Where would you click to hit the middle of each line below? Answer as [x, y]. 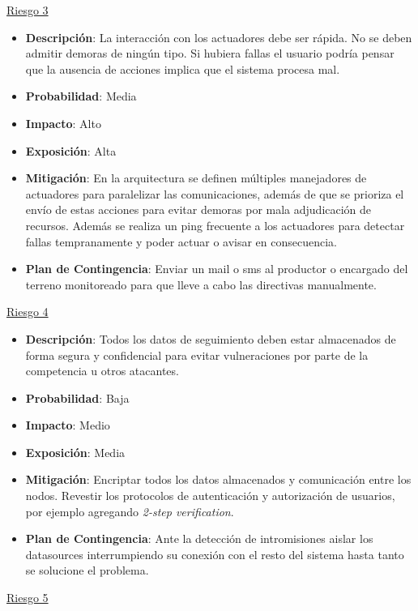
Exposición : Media [75, 452]
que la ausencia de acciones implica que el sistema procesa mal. [183, 68]
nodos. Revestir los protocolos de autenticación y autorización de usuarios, [210, 496]
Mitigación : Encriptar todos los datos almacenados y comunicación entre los [218, 479]
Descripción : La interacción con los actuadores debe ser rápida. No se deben [219, 37]
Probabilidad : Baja [77, 397]
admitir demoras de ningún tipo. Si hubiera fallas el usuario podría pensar [210, 53]
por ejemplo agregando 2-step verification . [130, 511]
